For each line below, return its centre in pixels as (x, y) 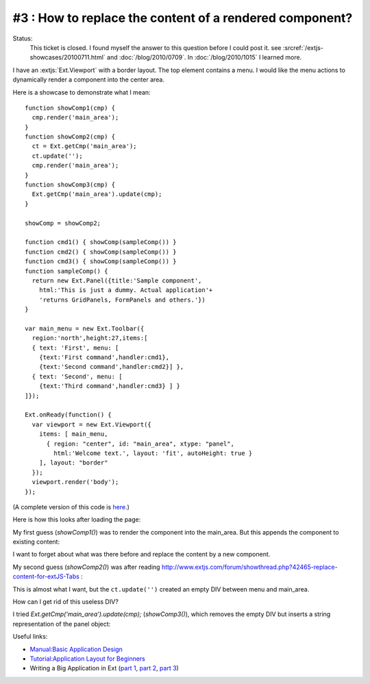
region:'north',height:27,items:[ (90, 338)
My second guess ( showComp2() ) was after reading (86, 567)
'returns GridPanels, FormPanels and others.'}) (122, 300)
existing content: (36, 542)
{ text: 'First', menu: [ (75, 347)
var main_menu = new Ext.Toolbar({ (85, 328)
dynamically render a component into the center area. (88, 80)
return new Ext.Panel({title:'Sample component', (117, 280)
